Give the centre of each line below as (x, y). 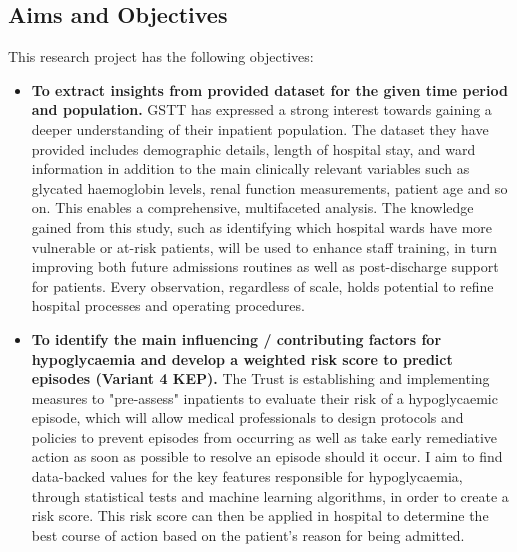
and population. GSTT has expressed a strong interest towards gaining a (261, 109)
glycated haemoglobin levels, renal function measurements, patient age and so (269, 187)
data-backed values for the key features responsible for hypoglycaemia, (247, 476)
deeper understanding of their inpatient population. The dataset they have (260, 128)
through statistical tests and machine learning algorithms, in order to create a (270, 495)
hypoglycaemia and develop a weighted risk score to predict (242, 358)
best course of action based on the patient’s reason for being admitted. (248, 534)
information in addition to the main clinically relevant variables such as (250, 168)
